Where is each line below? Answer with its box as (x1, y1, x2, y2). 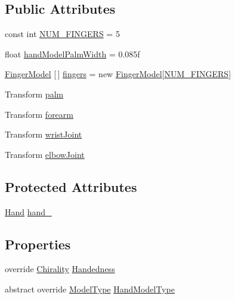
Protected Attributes (5, 177, 137, 196)
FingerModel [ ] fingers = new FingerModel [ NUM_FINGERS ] (5, 68, 231, 80)
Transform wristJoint (5, 128, 82, 141)
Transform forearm (5, 108, 73, 120)
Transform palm (5, 87, 64, 100)
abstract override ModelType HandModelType (5, 282, 175, 295)
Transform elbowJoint (5, 148, 85, 160)
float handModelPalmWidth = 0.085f (5, 47, 140, 60)
